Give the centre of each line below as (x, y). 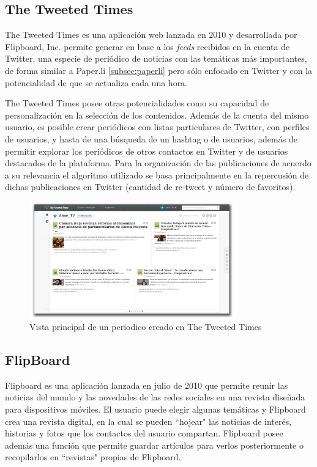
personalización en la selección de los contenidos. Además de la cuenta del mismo (157, 115)
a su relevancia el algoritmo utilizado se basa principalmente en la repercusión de (157, 175)
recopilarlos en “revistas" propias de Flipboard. (93, 457)
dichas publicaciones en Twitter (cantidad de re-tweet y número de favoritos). (150, 187)
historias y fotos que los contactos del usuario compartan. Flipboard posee (144, 433)
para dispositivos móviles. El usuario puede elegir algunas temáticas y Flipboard (155, 409)
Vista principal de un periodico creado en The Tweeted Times (146, 326)
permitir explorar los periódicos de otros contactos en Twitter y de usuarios (147, 151)
